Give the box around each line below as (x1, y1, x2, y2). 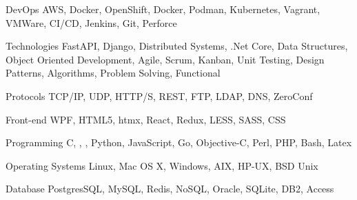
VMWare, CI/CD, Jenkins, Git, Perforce (6, 15, 177, 30)
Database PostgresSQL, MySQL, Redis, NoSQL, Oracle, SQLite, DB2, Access (6, 181, 334, 196)
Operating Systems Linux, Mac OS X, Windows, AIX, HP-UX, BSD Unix (6, 158, 318, 172)
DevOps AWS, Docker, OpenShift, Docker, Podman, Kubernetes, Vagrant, (6, 2, 320, 16)
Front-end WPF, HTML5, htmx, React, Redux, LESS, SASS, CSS (6, 112, 286, 126)
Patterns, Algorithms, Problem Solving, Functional (6, 66, 221, 80)
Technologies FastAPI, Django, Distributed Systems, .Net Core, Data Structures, (6, 39, 348, 53)
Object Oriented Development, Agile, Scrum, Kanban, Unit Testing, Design (6, 52, 325, 66)
